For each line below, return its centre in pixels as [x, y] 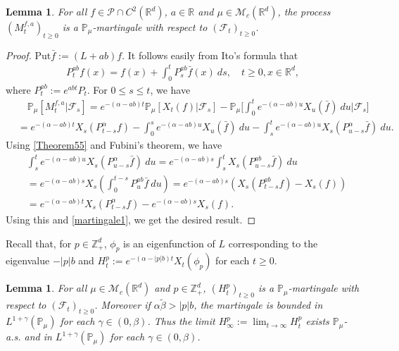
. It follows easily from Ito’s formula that [210, 55]
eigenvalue [28, 260]
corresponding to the [273, 243]
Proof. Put [28, 55]
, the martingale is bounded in [258, 305]
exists [317, 321]
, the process [304, 11]
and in [38, 337]
